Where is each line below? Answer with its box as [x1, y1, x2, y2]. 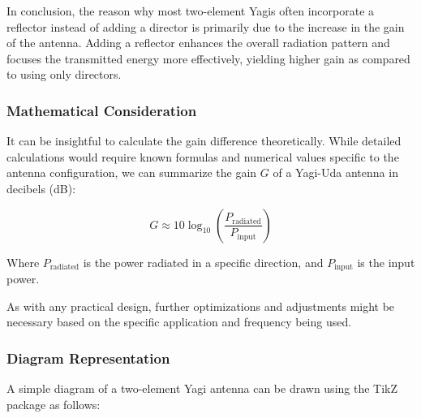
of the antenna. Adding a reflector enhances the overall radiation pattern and [6, 34, 390, 51]
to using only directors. [6, 66, 122, 83]
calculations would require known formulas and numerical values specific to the [6, 148, 399, 165]
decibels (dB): [6, 179, 76, 196]
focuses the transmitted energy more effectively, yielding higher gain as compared [6, 50, 410, 67]
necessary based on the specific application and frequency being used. [6, 313, 352, 330]
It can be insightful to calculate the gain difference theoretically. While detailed [6, 132, 402, 149]
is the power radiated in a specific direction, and [83, 253, 324, 270]
